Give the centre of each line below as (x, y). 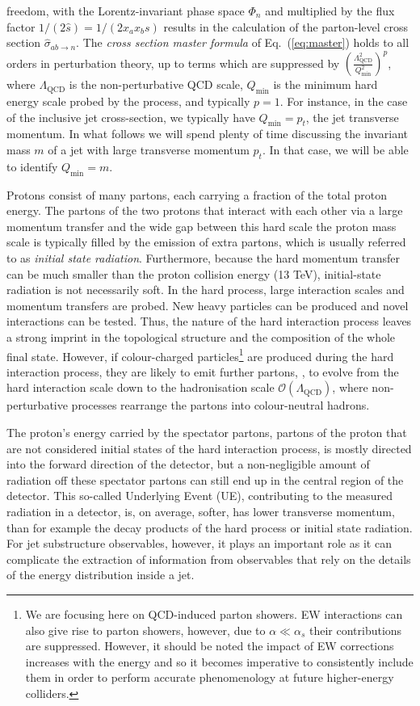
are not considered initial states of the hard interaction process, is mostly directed (209, 448)
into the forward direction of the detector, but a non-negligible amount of (188, 464)
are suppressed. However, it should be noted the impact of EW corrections (210, 646)
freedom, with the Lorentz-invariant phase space (126, 11)
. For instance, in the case (344, 101)
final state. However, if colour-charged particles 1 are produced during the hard (200, 355)
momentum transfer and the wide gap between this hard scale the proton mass (202, 226)
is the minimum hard (325, 84)
